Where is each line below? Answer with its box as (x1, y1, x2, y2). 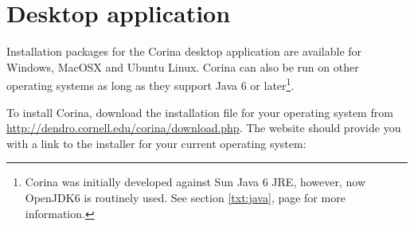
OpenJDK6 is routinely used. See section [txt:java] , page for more (25, 189, 346, 205)
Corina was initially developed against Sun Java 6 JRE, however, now (25, 173, 366, 190)
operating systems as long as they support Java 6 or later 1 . (6, 75, 295, 93)
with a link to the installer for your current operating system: (6, 134, 307, 151)
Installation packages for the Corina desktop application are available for (6, 43, 362, 60)
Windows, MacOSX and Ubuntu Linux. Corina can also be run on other (6, 58, 359, 75)
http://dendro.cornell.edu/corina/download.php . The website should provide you (6, 119, 401, 136)
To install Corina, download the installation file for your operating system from (6, 103, 393, 120)
